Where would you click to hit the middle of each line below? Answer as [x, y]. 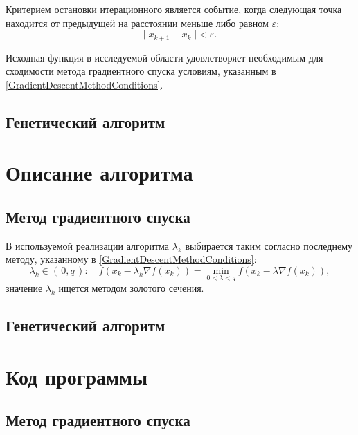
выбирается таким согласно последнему [269, 245]
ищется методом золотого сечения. [131, 288]
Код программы [77, 376]
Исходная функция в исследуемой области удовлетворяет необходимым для [164, 57]
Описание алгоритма [99, 173]
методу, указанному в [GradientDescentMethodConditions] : [131, 259]
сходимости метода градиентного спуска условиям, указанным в [141, 71]
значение [24, 288]
